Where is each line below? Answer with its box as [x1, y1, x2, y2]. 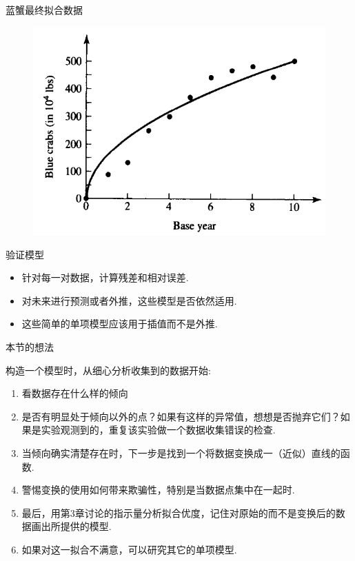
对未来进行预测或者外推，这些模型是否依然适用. [21, 293, 237, 307]
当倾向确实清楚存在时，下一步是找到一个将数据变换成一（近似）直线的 [21, 445, 341, 460]
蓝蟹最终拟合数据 [6, 3, 83, 17]
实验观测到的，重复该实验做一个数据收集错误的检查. [41, 422, 276, 437]
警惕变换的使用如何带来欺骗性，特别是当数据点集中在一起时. [21, 482, 295, 497]
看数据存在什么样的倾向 [21, 386, 128, 400]
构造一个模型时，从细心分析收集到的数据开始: [6, 363, 211, 377]
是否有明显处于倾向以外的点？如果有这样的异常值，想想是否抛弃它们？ [21, 409, 341, 423]
